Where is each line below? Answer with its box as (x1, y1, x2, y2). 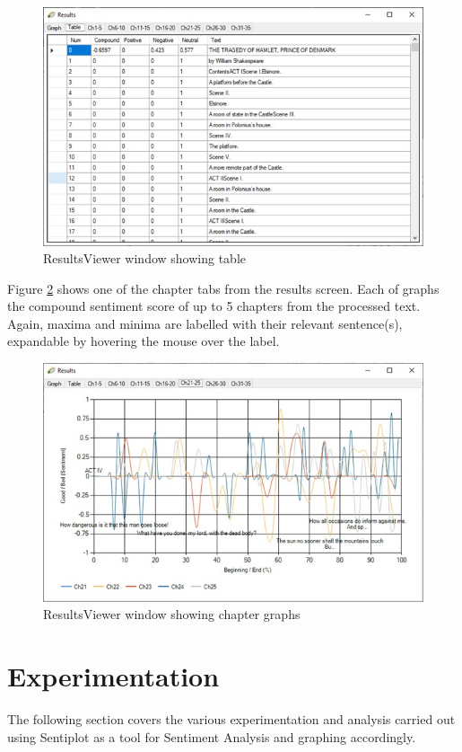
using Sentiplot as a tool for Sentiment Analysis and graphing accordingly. (7, 727, 416, 746)
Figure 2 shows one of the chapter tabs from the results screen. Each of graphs (7, 279, 440, 297)
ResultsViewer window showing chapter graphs (43, 605, 301, 624)
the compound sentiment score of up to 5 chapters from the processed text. (7, 296, 421, 315)
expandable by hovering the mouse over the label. (7, 332, 280, 350)
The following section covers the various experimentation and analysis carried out (7, 709, 456, 728)
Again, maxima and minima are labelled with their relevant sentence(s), (7, 314, 403, 332)
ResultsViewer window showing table (43, 249, 247, 268)
